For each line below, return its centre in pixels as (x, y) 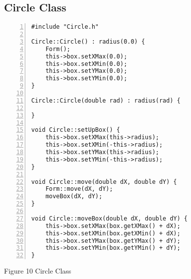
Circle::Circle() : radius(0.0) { (88, 41)
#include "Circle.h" (65, 27)
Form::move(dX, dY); (79, 189)
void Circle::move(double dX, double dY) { (104, 182)
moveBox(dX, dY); (74, 196)
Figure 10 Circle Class (38, 271)
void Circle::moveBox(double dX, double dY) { (109, 218)
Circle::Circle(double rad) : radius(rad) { (106, 100)
